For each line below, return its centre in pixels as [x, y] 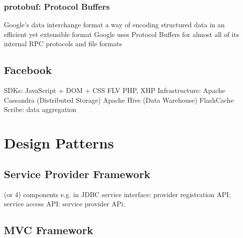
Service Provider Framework [77, 174]
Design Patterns [59, 143]
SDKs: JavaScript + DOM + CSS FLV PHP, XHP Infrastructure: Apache [114, 90]
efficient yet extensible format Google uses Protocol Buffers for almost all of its [121, 34]
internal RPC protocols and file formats [63, 44]
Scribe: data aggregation [40, 109]
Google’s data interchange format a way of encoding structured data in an [114, 25]
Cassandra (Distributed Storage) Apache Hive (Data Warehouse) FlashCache [119, 100]
